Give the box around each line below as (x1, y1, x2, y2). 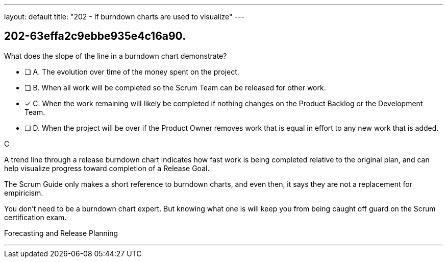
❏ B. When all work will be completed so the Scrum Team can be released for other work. (24, 83, 326, 92)
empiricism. (4, 188, 43, 197)
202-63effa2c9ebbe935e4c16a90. (4, 30, 186, 43)
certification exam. (4, 212, 67, 222)
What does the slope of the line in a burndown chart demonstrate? (4, 51, 227, 60)
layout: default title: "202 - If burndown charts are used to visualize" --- (4, 12, 244, 21)
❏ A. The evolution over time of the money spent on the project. (24, 67, 239, 76)
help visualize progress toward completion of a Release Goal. (4, 163, 210, 173)
